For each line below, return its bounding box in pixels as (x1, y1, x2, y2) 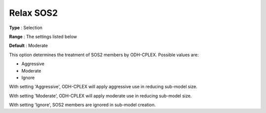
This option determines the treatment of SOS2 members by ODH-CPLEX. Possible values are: (9, 52, 199, 58)
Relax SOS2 (9, 7, 58, 18)
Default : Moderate (9, 42, 48, 49)
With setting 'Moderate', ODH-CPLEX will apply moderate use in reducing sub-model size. (9, 93, 192, 99)
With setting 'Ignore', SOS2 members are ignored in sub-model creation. (9, 102, 156, 108)
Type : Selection (9, 25, 43, 31)
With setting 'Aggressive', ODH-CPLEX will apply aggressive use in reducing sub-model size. (9, 84, 198, 90)
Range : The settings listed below (9, 34, 77, 39)
